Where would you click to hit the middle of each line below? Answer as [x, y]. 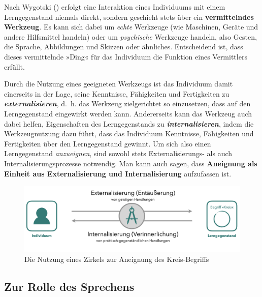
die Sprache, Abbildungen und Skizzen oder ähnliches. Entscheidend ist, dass [124, 47]
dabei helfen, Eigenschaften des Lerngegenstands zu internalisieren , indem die [129, 123]
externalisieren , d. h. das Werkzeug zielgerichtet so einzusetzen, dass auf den [127, 103]
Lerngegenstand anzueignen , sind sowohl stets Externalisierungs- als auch [118, 153]
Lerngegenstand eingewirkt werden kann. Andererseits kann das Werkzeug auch [128, 113]
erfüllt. [14, 66]
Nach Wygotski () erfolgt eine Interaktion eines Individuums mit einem [115, 7]
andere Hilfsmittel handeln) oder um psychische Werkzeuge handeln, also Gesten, [130, 36]
